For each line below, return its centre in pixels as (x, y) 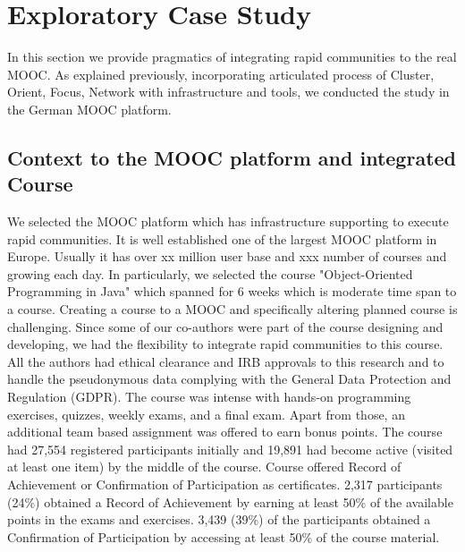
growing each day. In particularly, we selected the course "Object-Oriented (210, 273)
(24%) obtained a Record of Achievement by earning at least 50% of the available (230, 501)
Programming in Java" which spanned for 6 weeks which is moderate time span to (232, 291)
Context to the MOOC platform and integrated (232, 157)
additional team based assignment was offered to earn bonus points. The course (225, 432)
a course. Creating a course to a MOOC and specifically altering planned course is (232, 309)
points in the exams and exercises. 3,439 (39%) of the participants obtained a (219, 519)
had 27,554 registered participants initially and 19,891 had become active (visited (230, 449)
